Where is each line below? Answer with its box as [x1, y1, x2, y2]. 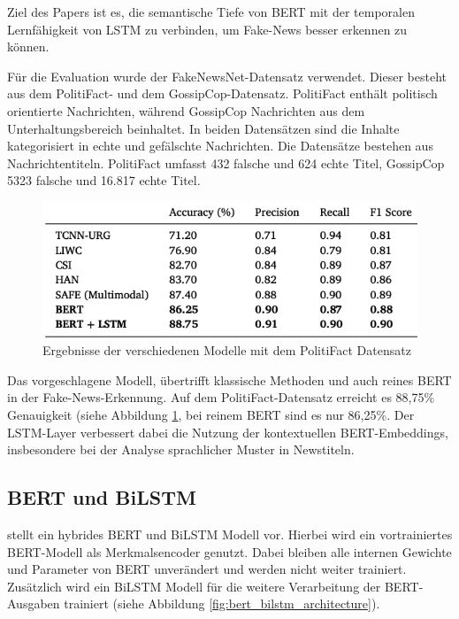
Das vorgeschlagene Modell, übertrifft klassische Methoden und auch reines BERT [7, 370, 452, 389]
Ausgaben [7, 594, 60, 613]
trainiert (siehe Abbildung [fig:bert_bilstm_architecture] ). [64, 594, 380, 613]
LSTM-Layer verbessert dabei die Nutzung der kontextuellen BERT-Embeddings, [7, 422, 448, 441]
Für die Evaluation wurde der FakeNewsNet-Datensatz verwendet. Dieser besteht [7, 66, 447, 85]
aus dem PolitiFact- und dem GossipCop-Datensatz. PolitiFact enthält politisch [7, 84, 438, 103]
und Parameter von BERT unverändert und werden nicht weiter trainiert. [7, 560, 407, 578]
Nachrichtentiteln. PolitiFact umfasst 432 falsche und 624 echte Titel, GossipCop [7, 153, 445, 172]
